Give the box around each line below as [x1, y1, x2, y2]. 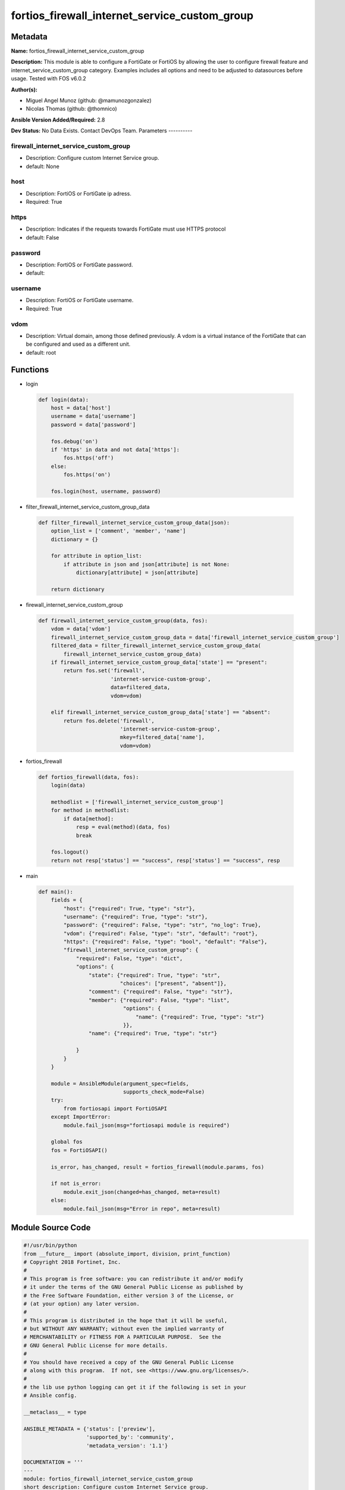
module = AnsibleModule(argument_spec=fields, [51, 1080, 190, 1087]
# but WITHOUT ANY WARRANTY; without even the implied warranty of [23, 1326, 225, 1332]
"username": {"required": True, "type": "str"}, [63, 913, 208, 920]
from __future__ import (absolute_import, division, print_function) [23, 1250, 231, 1257]
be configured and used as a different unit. [26, 340, 131, 348]
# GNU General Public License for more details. [23, 1342, 168, 1349]
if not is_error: [51, 1180, 102, 1187]
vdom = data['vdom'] [51, 626, 111, 632]
